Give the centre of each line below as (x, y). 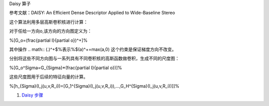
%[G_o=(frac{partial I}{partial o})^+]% (48, 40)
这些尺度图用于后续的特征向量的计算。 (49, 77)
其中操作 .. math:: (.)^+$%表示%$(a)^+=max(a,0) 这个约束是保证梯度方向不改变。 (93, 49)
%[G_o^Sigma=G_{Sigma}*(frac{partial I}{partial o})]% (66, 68)
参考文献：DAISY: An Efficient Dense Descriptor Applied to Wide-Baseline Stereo (92, 13)
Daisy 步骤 (32, 95)
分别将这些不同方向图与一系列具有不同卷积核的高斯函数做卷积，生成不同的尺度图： (94, 58)
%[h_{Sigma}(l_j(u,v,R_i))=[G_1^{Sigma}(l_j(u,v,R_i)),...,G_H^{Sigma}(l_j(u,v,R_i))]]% (94, 86)
